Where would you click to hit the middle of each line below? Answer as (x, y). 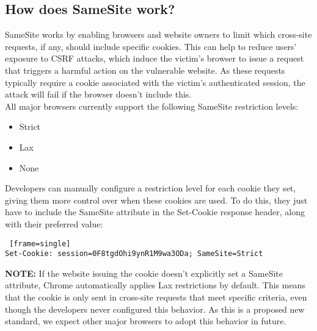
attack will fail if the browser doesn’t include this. (98, 94)
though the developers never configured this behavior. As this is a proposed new (155, 309)
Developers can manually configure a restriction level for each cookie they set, (151, 188)
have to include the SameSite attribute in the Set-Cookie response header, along (155, 212)
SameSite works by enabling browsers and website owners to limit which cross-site (158, 34)
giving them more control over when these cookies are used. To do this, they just (156, 200)
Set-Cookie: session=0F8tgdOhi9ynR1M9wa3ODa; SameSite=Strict (134, 254)
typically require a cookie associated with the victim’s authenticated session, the (155, 82)
